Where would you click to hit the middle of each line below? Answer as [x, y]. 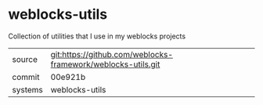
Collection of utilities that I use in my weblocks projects [97, 36]
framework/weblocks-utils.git [105, 64]
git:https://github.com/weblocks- [112, 54]
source [25, 59]
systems [27, 89]
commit [26, 77]
